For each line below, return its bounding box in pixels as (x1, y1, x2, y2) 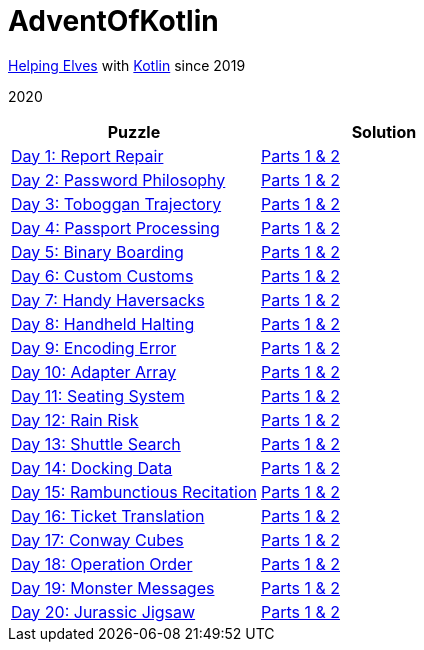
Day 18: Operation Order (11, 553, 193, 574)
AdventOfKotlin (8, 4, 219, 38)
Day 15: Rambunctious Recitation (11, 481, 257, 502)
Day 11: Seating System (11, 385, 185, 406)
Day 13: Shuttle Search (11, 433, 181, 454)
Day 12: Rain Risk (11, 409, 139, 430)
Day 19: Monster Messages (11, 577, 215, 598)
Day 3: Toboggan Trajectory (11, 193, 222, 214)
